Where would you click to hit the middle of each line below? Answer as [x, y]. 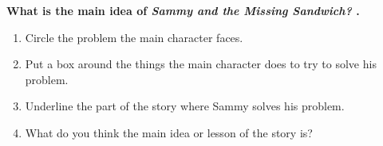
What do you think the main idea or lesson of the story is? [169, 132]
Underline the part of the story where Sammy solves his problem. [185, 106]
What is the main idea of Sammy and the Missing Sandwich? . [183, 10]
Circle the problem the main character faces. [134, 37]
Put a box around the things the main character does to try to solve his [201, 64]
